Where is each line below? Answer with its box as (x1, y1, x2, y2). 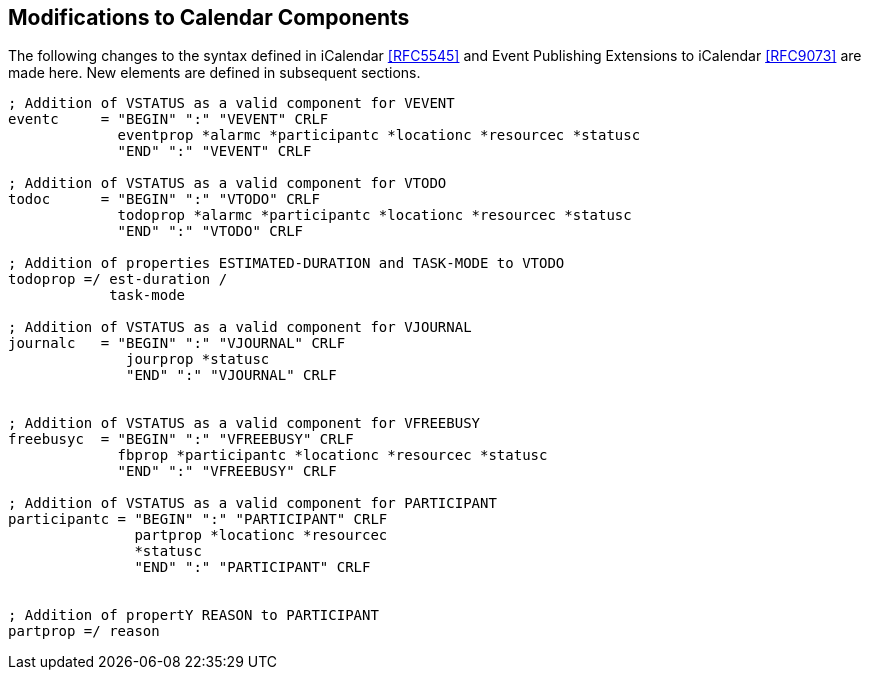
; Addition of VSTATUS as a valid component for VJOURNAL (8, 319, 472, 336)
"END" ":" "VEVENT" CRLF (117, 143, 312, 160)
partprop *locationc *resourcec (134, 527, 388, 544)
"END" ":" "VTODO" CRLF (117, 223, 304, 240)
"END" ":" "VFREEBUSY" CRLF (117, 463, 337, 480)
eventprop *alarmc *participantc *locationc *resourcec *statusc (117, 127, 641, 144)
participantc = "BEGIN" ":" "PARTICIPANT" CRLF (8, 511, 388, 528)
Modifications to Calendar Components (8, 5, 410, 30)
